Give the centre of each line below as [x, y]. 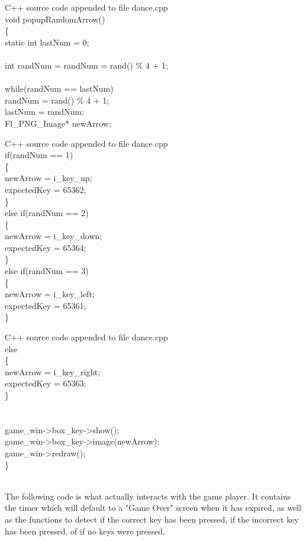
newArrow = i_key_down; [54, 236]
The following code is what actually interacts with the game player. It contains [148, 496]
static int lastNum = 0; [47, 42]
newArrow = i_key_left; [50, 294]
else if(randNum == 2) [47, 213]
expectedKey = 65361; [46, 305]
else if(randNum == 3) [47, 271]
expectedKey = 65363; [46, 383]
